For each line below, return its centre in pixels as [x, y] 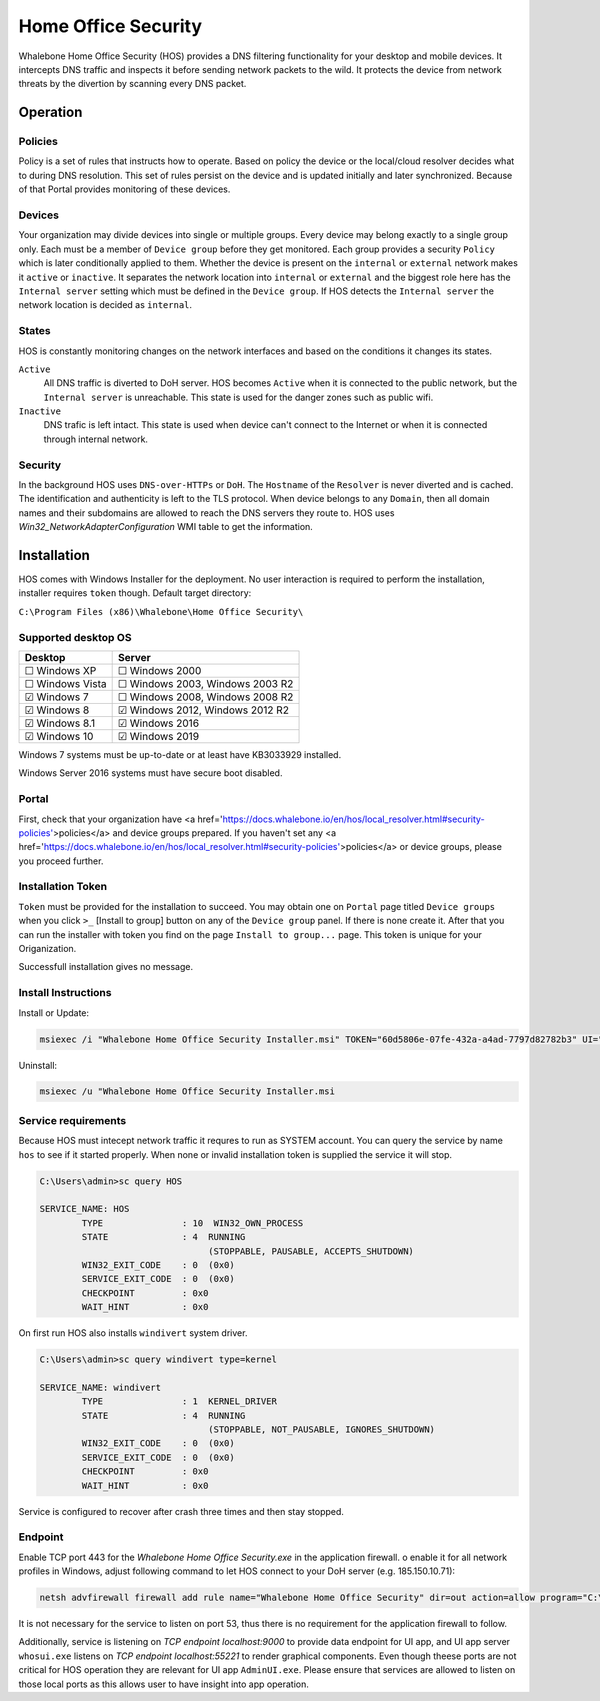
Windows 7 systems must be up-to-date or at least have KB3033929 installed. [180, 754]
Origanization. [47, 948]
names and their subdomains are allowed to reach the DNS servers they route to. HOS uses [206, 512]
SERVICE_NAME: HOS [84, 1209]
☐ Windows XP [60, 670]
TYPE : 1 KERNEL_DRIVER [179, 1401]
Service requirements [72, 1120]
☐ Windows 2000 [159, 670]
